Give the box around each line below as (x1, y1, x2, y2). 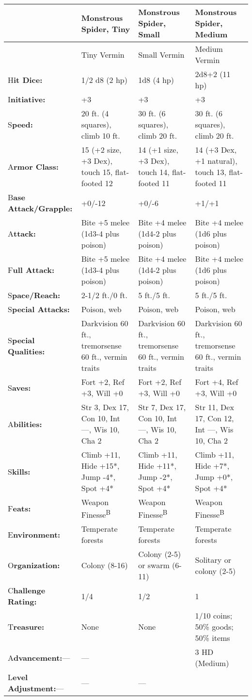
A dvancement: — (8, 652, 70, 663)
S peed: (8, 119, 33, 130)
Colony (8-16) (81, 559, 128, 571)
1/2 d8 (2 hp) (81, 74, 127, 85)
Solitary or (195, 554, 231, 565)
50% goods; (195, 621, 234, 633)
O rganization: (8, 559, 60, 571)
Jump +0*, (195, 471, 233, 482)
